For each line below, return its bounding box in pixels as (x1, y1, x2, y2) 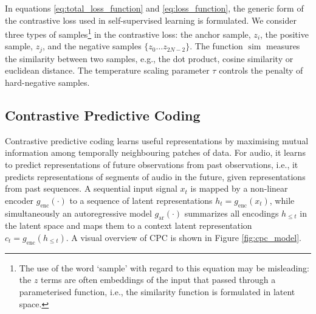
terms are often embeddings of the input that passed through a (41, 273, 276, 286)
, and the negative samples (42, 40, 142, 52)
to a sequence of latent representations (69, 194, 213, 206)
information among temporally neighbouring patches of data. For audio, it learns (5, 146, 306, 159)
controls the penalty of (219, 64, 303, 77)
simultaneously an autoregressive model (5, 206, 152, 219)
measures (266, 40, 300, 52)
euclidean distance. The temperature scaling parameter (5, 64, 210, 77)
